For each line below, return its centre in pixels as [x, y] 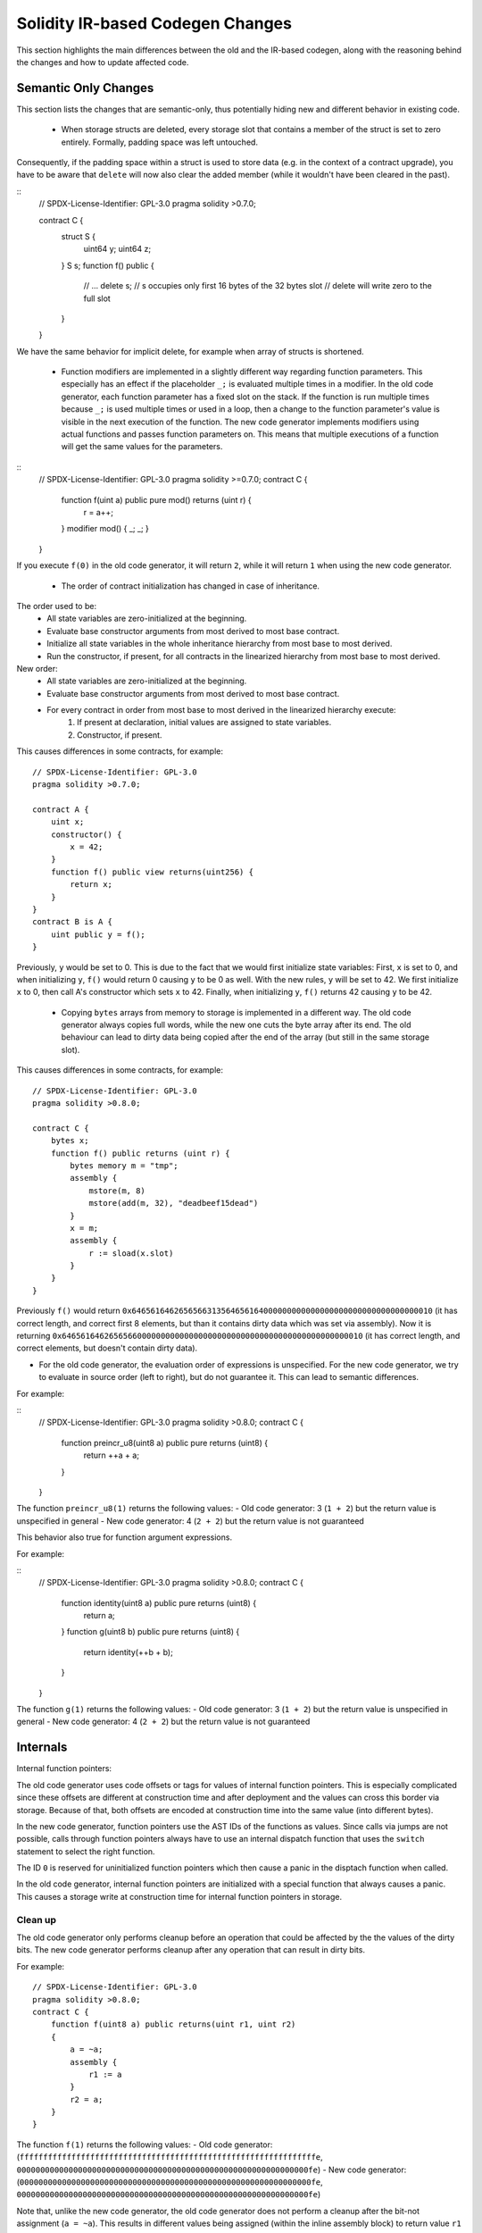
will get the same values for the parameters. [142, 447]
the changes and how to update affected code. [103, 62]
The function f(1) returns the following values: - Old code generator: [145, 2145]
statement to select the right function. [86, 1851]
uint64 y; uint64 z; [117, 249]
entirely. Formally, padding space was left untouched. [160, 142]
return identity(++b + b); [128, 1652]
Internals [42, 1748]
